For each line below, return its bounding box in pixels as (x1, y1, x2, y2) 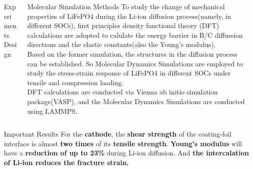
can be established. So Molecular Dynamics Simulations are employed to (27, 58, 243, 68)
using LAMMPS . (27, 106, 77, 116)
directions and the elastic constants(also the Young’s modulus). (27, 39, 216, 49)
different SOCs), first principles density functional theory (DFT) (27, 20, 219, 31)
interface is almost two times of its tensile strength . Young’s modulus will (4, 138, 242, 148)
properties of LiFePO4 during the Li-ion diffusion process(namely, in (27, 11, 232, 21)
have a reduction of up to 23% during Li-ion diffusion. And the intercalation (4, 148, 249, 158)
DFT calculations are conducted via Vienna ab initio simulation (27, 87, 218, 97)
